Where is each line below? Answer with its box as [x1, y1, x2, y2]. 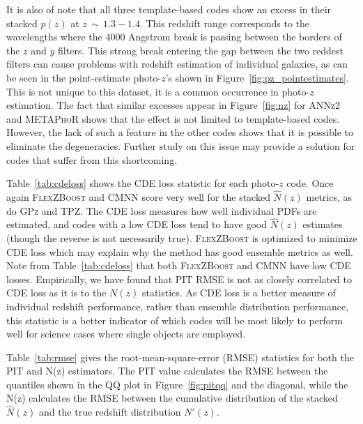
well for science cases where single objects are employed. [6, 326, 246, 341]
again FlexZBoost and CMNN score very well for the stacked [6, 189, 270, 204]
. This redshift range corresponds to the [139, 15, 310, 30]
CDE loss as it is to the [6, 285, 107, 300]
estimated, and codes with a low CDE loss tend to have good [6, 217, 267, 232]
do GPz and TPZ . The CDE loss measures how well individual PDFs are [6, 203, 317, 218]
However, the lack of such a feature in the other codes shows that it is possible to [6, 125, 353, 139]
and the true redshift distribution [38, 404, 181, 419]
